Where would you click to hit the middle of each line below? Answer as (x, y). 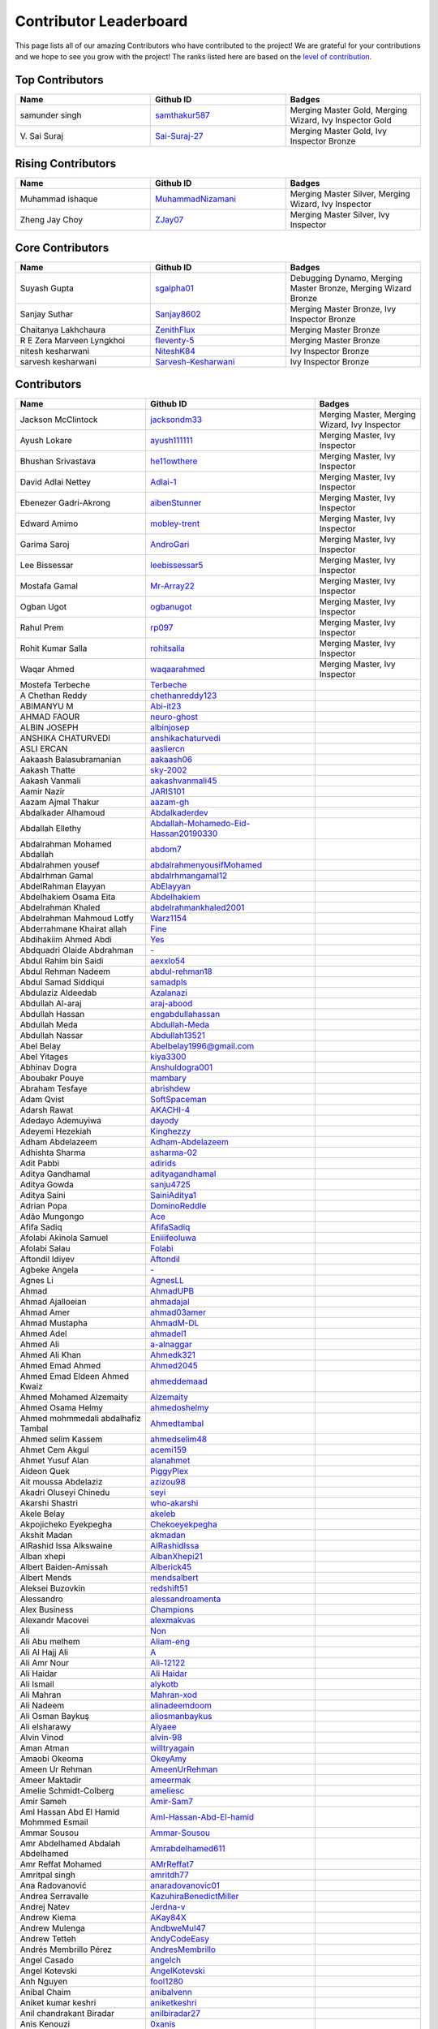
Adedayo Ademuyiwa (60, 1121)
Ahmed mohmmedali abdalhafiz (80, 1419)
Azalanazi (169, 993)
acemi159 (168, 1450)
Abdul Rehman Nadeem (65, 971)
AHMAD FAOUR (50, 717)
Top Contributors (59, 80)
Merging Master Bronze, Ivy (343, 308)
